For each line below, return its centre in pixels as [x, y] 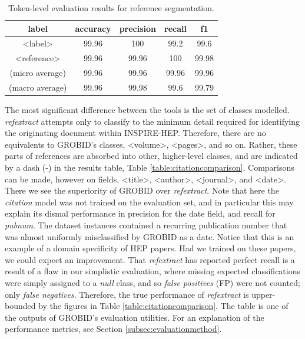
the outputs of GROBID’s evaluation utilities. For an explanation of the [135, 317]
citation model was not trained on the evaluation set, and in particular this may [149, 202]
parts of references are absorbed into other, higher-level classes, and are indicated [151, 156]
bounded [20, 306]
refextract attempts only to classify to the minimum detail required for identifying [152, 121]
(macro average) [38, 87]
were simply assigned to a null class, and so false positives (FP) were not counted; [152, 282]
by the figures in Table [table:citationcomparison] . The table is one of [163, 306]
